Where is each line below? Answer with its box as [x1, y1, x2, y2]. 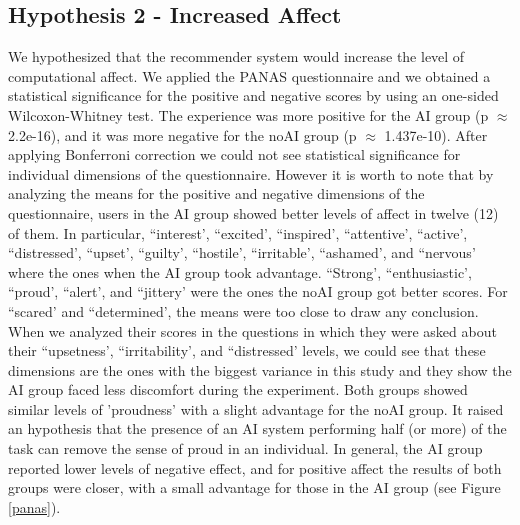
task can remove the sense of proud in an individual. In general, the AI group [8, 438, 483, 459]
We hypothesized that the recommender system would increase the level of [8, 46, 465, 67]
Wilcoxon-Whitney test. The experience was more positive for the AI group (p [8, 104, 489, 125]
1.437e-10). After [384, 124, 488, 145]
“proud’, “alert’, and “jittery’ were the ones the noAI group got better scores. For [8, 281, 508, 302]
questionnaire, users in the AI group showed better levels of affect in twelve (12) [8, 202, 499, 223]
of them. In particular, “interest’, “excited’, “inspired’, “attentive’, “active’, [8, 222, 468, 243]
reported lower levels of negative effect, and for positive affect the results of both [8, 457, 502, 478]
